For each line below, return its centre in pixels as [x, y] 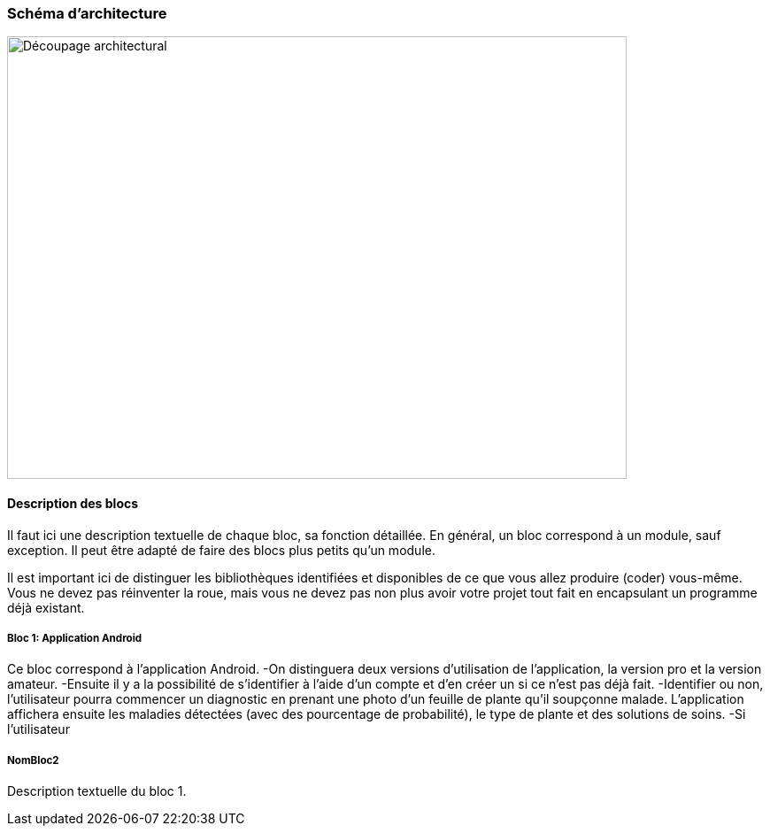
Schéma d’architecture [87, 13]
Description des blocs [73, 503]
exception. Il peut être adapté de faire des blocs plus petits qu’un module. [221, 550]
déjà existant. [46, 607]
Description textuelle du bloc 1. [97, 791]
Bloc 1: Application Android [75, 638]
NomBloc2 [33, 760]
